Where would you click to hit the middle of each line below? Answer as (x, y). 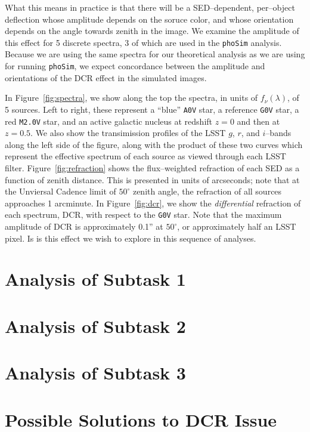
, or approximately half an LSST (237, 226)
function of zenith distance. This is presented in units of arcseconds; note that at (152, 179)
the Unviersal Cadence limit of (61, 191)
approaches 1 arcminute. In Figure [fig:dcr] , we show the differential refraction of (153, 203)
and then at (258, 121)
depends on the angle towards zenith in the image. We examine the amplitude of (152, 31)
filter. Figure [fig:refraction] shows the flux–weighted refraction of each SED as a (152, 167)
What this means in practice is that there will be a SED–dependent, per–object (150, 7)
